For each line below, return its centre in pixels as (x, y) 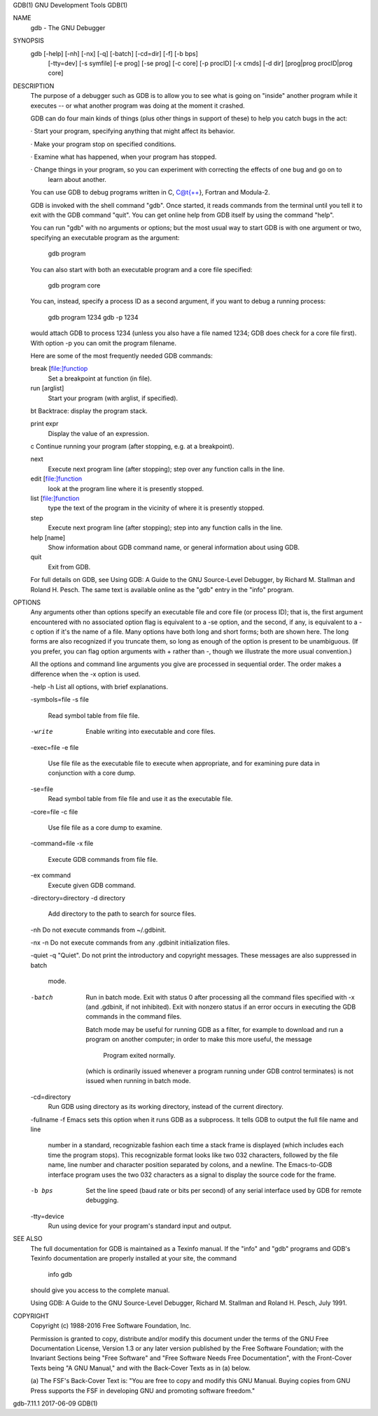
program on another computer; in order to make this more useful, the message (199, 1040)
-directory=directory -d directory (78, 898)
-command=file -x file (62, 844)
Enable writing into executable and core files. (150, 732)
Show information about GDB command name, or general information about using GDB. (174, 547)
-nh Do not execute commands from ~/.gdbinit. (98, 930)
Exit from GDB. (69, 567)
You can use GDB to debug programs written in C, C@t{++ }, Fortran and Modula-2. (150, 192)
